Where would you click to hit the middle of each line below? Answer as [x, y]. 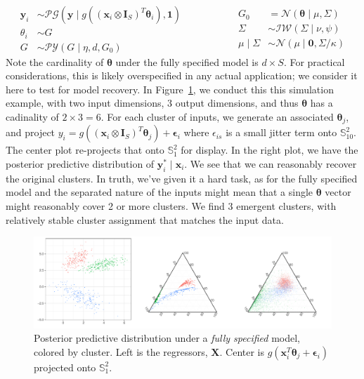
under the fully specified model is [187, 61]
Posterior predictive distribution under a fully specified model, [167, 338]
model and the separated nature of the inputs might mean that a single [160, 192]
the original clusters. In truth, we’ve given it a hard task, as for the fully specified [182, 178]
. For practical [314, 61]
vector [338, 192]
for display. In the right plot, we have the [269, 150]
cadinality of [32, 116]
